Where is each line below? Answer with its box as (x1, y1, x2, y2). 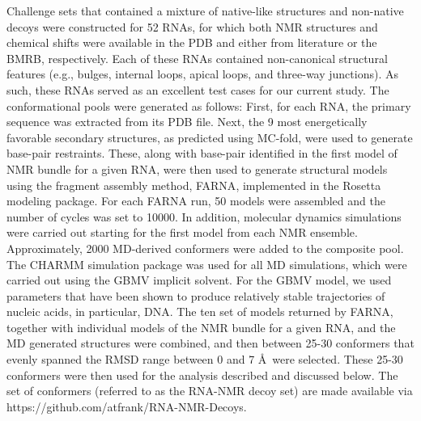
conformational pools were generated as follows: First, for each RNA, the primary (6, 97, 411, 114)
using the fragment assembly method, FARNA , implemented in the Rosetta (6, 176, 381, 193)
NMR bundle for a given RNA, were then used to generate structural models (6, 160, 388, 177)
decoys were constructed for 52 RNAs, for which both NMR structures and (6, 18, 378, 35)
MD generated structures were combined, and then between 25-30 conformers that (6, 335, 415, 352)
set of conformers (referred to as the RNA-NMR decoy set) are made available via (6, 382, 413, 399)
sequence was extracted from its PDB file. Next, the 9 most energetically (6, 113, 368, 130)
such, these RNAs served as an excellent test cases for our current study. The (6, 81, 389, 98)
